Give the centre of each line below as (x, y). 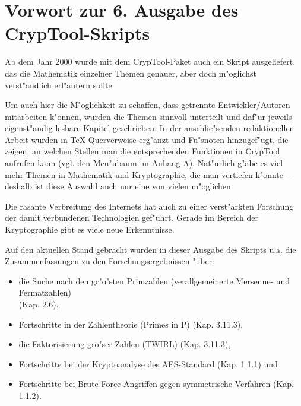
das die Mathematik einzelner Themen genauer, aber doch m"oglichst (131, 73)
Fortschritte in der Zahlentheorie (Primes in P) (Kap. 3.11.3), (131, 324)
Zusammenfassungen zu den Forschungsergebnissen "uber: (110, 261)
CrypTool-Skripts (77, 33)
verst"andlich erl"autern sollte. (60, 85)
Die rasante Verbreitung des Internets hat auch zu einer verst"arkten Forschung (149, 206)
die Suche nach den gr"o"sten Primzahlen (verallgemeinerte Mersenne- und (154, 280)
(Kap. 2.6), (39, 304)
